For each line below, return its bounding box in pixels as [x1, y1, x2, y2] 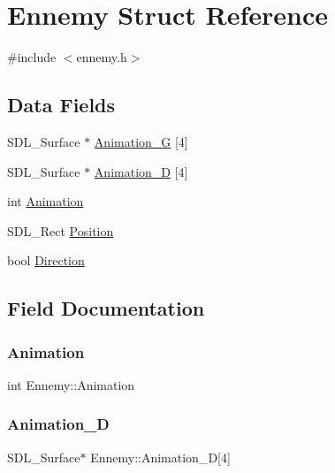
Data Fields [7, 91, 116, 118]
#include [7, 48, 57, 66]
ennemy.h [76, 48, 127, 66]
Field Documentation [7, 294, 205, 322]
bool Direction [7, 251, 85, 270]
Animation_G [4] [94, 132, 188, 150]
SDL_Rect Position [7, 221, 114, 240]
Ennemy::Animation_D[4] [90, 447, 231, 466]
